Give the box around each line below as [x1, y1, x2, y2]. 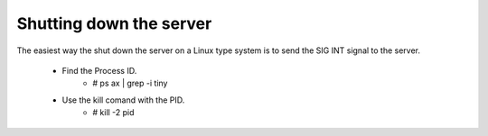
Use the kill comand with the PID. [61, 95, 185, 105]
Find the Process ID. [61, 65, 137, 76]
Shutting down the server [16, 14, 212, 33]
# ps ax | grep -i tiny [92, 77, 168, 89]
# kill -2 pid [92, 107, 135, 118]
